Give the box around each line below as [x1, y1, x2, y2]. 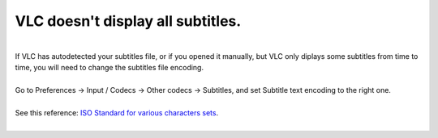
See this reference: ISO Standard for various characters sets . [15, 107, 219, 117]
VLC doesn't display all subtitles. [15, 12, 242, 30]
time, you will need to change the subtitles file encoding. [15, 63, 204, 73]
